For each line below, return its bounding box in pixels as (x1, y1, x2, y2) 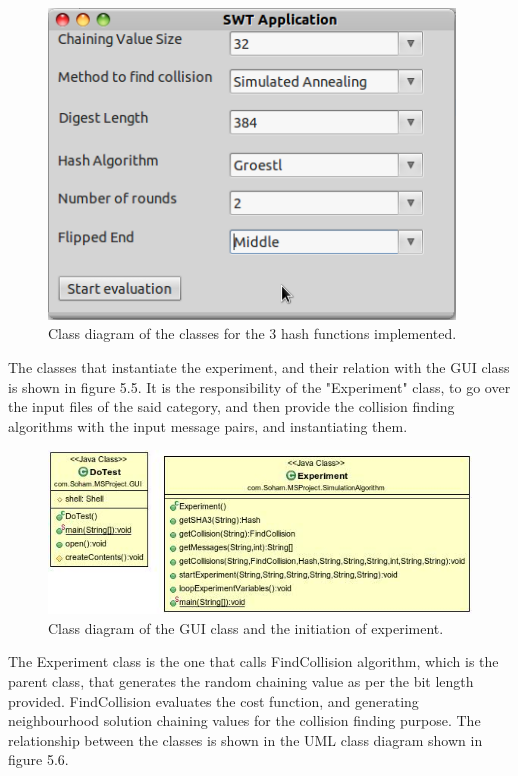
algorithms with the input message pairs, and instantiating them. (8, 415, 408, 436)
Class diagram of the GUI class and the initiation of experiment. (48, 617, 444, 638)
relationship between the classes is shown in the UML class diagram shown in (8, 729, 483, 750)
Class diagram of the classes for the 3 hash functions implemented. (48, 323, 457, 344)
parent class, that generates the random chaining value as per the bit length (8, 671, 474, 691)
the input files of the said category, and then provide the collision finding (8, 396, 455, 417)
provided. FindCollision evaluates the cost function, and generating (8, 690, 419, 711)
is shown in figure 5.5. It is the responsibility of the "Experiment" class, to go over (8, 376, 511, 397)
